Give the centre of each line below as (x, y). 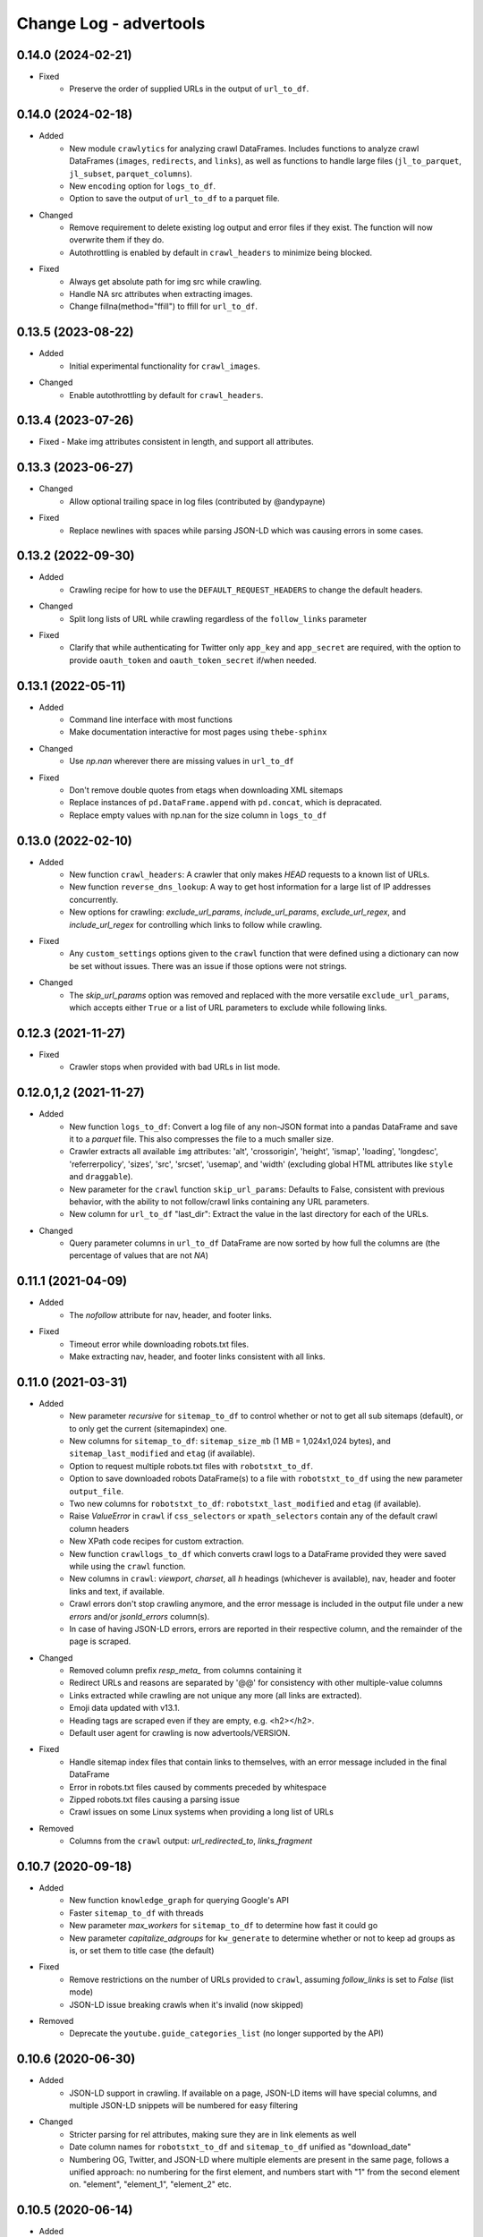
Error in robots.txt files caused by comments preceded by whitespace (198, 1787)
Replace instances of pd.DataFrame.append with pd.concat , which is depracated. (226, 803)
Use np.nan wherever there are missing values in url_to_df (182, 761)
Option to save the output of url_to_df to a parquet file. (175, 199)
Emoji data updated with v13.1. (125, 1708)
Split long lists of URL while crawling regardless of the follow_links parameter (218, 618)
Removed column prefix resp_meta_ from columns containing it (186, 1671)
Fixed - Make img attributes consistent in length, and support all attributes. (176, 442)
